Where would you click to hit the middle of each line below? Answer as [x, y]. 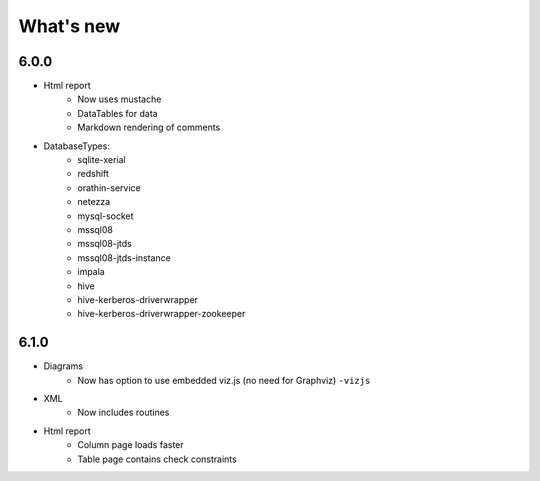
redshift [93, 174]
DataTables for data [118, 113]
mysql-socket [105, 216]
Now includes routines [123, 412]
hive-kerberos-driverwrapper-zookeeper [161, 314]
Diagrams [63, 366]
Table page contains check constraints [157, 459]
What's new [69, 26]
